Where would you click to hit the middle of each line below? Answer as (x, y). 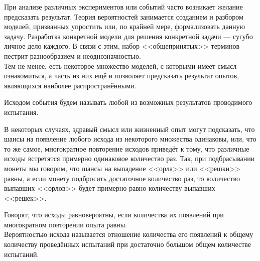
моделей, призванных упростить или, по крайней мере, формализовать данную (125, 26)
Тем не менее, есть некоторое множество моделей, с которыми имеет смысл (120, 66)
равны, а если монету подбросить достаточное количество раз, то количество (122, 178)
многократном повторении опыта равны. (66, 224)
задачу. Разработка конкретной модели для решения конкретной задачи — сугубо (128, 36)
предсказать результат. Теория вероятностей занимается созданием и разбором (124, 16)
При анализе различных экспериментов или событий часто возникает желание (123, 7)
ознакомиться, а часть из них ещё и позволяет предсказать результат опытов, (122, 76)
